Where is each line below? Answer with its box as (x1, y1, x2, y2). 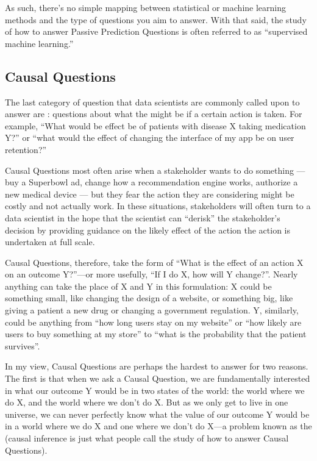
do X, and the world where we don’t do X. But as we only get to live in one (5, 396, 288, 409)
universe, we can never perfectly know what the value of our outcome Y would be (5, 407, 310, 420)
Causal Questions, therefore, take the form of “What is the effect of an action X (5, 256, 304, 268)
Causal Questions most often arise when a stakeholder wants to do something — (5, 163, 305, 176)
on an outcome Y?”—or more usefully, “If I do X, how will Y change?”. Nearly (5, 268, 298, 281)
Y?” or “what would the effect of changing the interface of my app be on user (5, 131, 294, 144)
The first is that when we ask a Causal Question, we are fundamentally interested (5, 372, 310, 385)
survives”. (5, 339, 40, 352)
